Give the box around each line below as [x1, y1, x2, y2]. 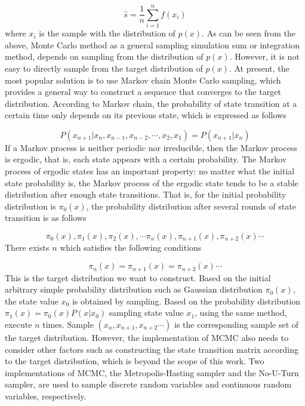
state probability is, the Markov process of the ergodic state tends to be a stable [5, 176, 298, 189]
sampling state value [109, 306, 184, 319]
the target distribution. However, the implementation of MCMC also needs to [5, 331, 289, 343]
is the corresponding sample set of [174, 318, 299, 330]
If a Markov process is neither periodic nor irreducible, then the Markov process [5, 141, 297, 153]
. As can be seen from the [202, 27, 295, 39]
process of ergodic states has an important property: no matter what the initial [5, 165, 295, 177]
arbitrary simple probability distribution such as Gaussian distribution [5, 283, 263, 296]
